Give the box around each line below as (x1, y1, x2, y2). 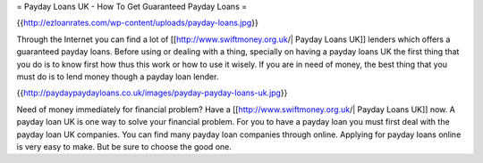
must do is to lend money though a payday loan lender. (16, 71, 219, 82)
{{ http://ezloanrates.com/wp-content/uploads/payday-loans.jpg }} (16, 18, 258, 29)
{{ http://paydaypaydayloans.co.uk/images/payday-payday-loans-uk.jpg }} (16, 87, 288, 98)
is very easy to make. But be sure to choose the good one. (16, 141, 232, 151)
